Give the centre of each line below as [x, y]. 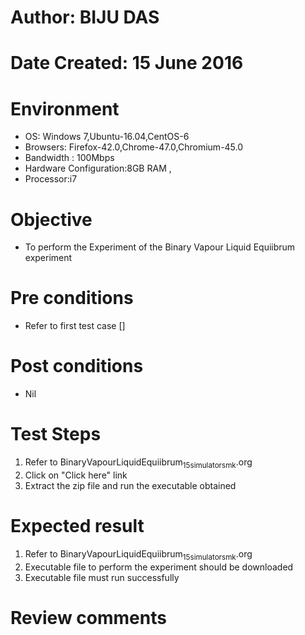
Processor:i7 [51, 179]
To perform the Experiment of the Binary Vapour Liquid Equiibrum [160, 247]
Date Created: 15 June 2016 [127, 63]
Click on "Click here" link [76, 475]
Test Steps [56, 434]
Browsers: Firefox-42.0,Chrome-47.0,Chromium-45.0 [134, 147]
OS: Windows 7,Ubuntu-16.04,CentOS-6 [107, 137]
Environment [65, 108]
